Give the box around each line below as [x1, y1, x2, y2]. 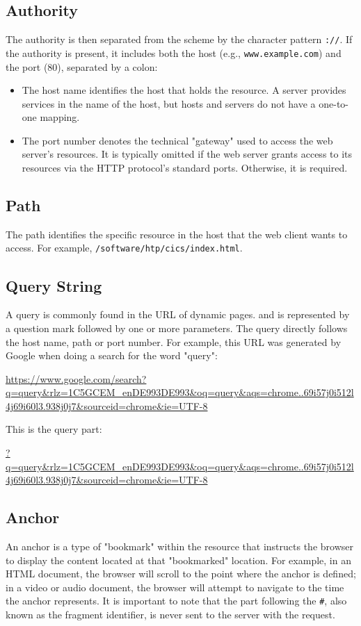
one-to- [319, 96, 349, 110]
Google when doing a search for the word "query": [6, 348, 218, 363]
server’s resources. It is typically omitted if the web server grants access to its [22, 147, 353, 161]
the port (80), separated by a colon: [6, 59, 158, 74]
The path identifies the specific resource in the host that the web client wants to [6, 226, 348, 241]
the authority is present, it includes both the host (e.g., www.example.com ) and [6, 45, 342, 60]
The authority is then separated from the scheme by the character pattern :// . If [6, 32, 353, 47]
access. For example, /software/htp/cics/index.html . [6, 240, 243, 255]
